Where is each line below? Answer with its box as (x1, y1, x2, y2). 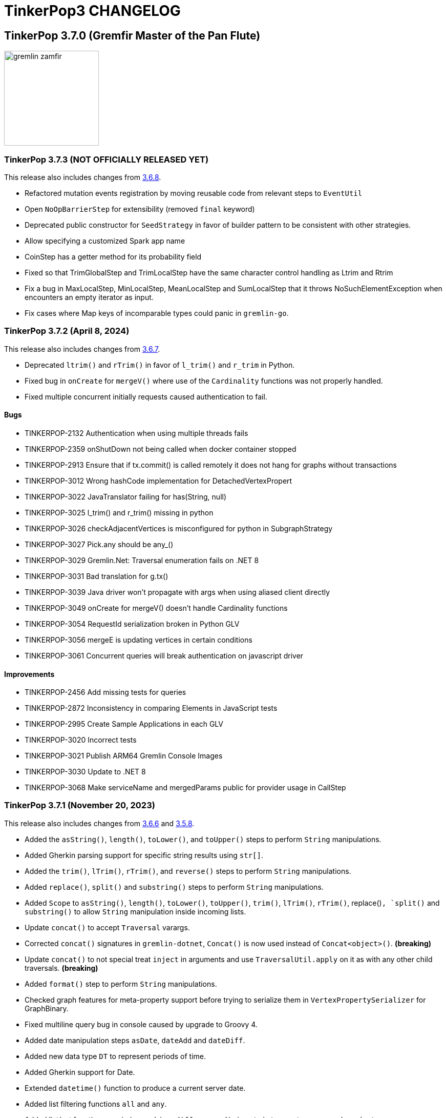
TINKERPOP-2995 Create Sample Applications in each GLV (25, 720, 223, 729)
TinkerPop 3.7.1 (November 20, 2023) (4, 800, 155, 811)
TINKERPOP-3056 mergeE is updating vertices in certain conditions (25, 635, 252, 644)
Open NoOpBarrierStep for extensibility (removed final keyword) (25, 204, 255, 213)
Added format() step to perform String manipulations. (25, 979, 217, 988)
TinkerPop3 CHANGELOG (4, 2, 181, 19)
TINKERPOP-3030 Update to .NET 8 (25, 767, 146, 776)
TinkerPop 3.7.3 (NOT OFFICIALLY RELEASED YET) (4, 154, 209, 165)
